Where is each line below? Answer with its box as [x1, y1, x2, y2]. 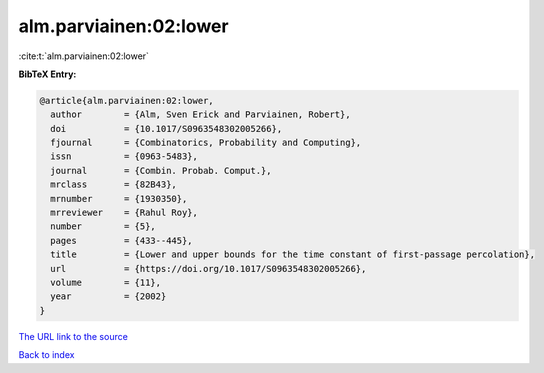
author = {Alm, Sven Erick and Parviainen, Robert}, [50, 109, 351, 120]
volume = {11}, [50, 277, 162, 288]
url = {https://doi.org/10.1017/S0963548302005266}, [50, 263, 367, 274]
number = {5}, [50, 221, 157, 232]
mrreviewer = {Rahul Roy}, [50, 207, 199, 219]
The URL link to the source [18, 330, 129, 342]
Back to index [18, 349, 75, 361]
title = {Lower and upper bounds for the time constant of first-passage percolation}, [50, 249, 535, 260]
